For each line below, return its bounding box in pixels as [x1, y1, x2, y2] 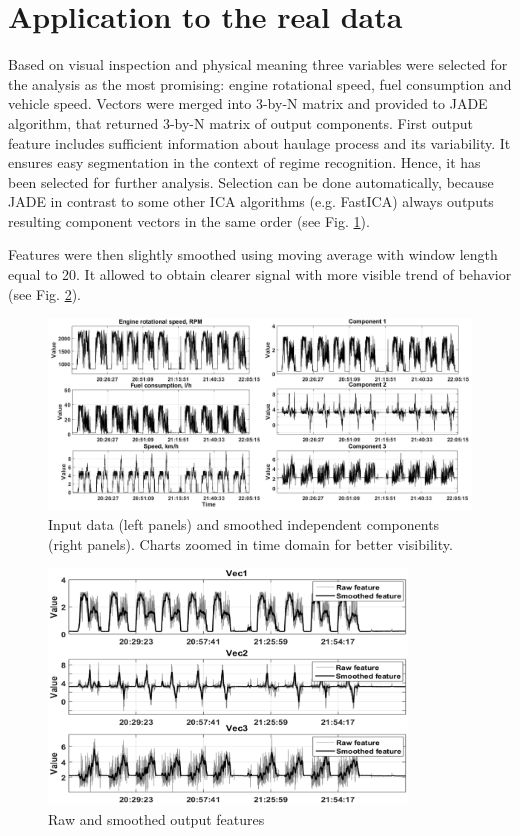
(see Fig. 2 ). [8, 283, 81, 304]
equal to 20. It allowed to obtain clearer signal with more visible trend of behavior [8, 264, 512, 285]
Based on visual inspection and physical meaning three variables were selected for [8, 54, 508, 75]
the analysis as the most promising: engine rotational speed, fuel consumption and [8, 73, 512, 94]
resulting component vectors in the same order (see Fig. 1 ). [8, 210, 370, 231]
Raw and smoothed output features [48, 809, 265, 830]
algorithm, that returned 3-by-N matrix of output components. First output [8, 112, 473, 133]
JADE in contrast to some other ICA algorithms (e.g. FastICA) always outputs [8, 191, 494, 212]
